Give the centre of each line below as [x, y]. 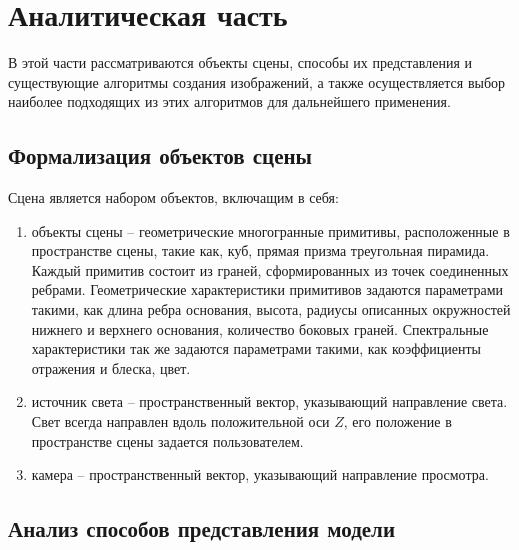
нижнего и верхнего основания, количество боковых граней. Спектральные [260, 328]
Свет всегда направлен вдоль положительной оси [180, 421]
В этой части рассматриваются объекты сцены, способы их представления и [240, 62]
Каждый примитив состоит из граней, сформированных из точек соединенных [270, 269]
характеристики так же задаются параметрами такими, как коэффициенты [256, 348]
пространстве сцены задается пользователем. [167, 440]
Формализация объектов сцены [160, 155]
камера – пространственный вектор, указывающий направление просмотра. [260, 474]
